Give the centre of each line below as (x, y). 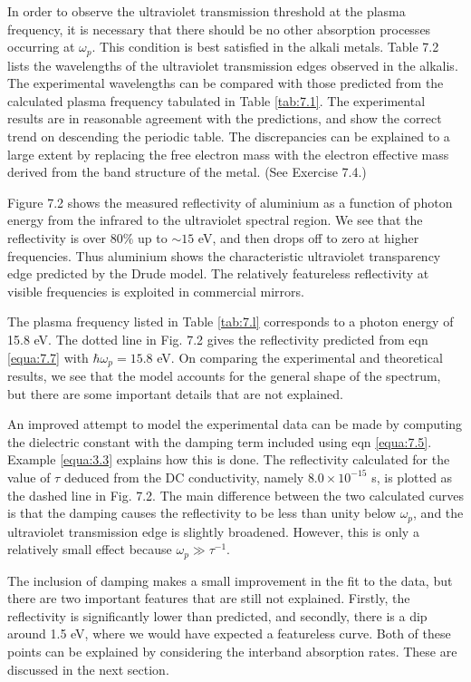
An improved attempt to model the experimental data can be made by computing (235, 424)
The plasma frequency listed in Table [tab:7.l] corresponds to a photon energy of (231, 322)
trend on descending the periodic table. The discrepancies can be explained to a (229, 136)
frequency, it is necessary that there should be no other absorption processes (219, 29)
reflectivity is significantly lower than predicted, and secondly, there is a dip (217, 615)
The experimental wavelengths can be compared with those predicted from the (226, 83)
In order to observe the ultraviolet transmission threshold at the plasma (207, 11)
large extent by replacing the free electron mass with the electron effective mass (228, 154)
